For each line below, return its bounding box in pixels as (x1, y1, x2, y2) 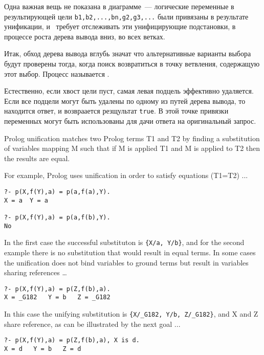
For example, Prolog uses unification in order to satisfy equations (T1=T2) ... (4, 170, 248, 181)
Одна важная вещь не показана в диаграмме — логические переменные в (4, 1, 234, 11)
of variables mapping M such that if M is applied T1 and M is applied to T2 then (4, 143, 260, 153)
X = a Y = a (4, 196, 48, 204)
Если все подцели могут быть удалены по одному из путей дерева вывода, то (4, 95, 246, 106)
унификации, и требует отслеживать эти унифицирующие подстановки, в (4, 21, 236, 32)
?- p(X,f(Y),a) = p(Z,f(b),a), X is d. (4, 337, 140, 344)
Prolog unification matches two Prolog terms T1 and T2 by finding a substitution (4, 132, 260, 143)
